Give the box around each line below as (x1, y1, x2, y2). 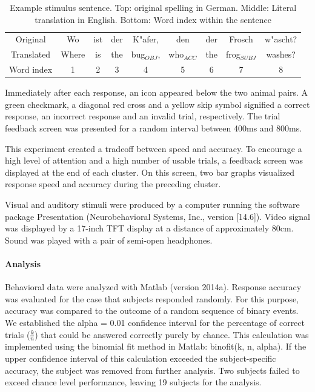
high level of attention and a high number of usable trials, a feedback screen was (5, 154, 303, 167)
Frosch (229, 33, 253, 45)
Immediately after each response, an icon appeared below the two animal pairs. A (5, 86, 308, 99)
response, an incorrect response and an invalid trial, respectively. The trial (5, 110, 280, 122)
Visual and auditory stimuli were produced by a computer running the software (5, 198, 300, 210)
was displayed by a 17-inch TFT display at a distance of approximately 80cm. (5, 222, 294, 234)
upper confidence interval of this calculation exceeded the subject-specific (5, 351, 276, 364)
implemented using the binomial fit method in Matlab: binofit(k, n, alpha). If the (5, 340, 307, 353)
